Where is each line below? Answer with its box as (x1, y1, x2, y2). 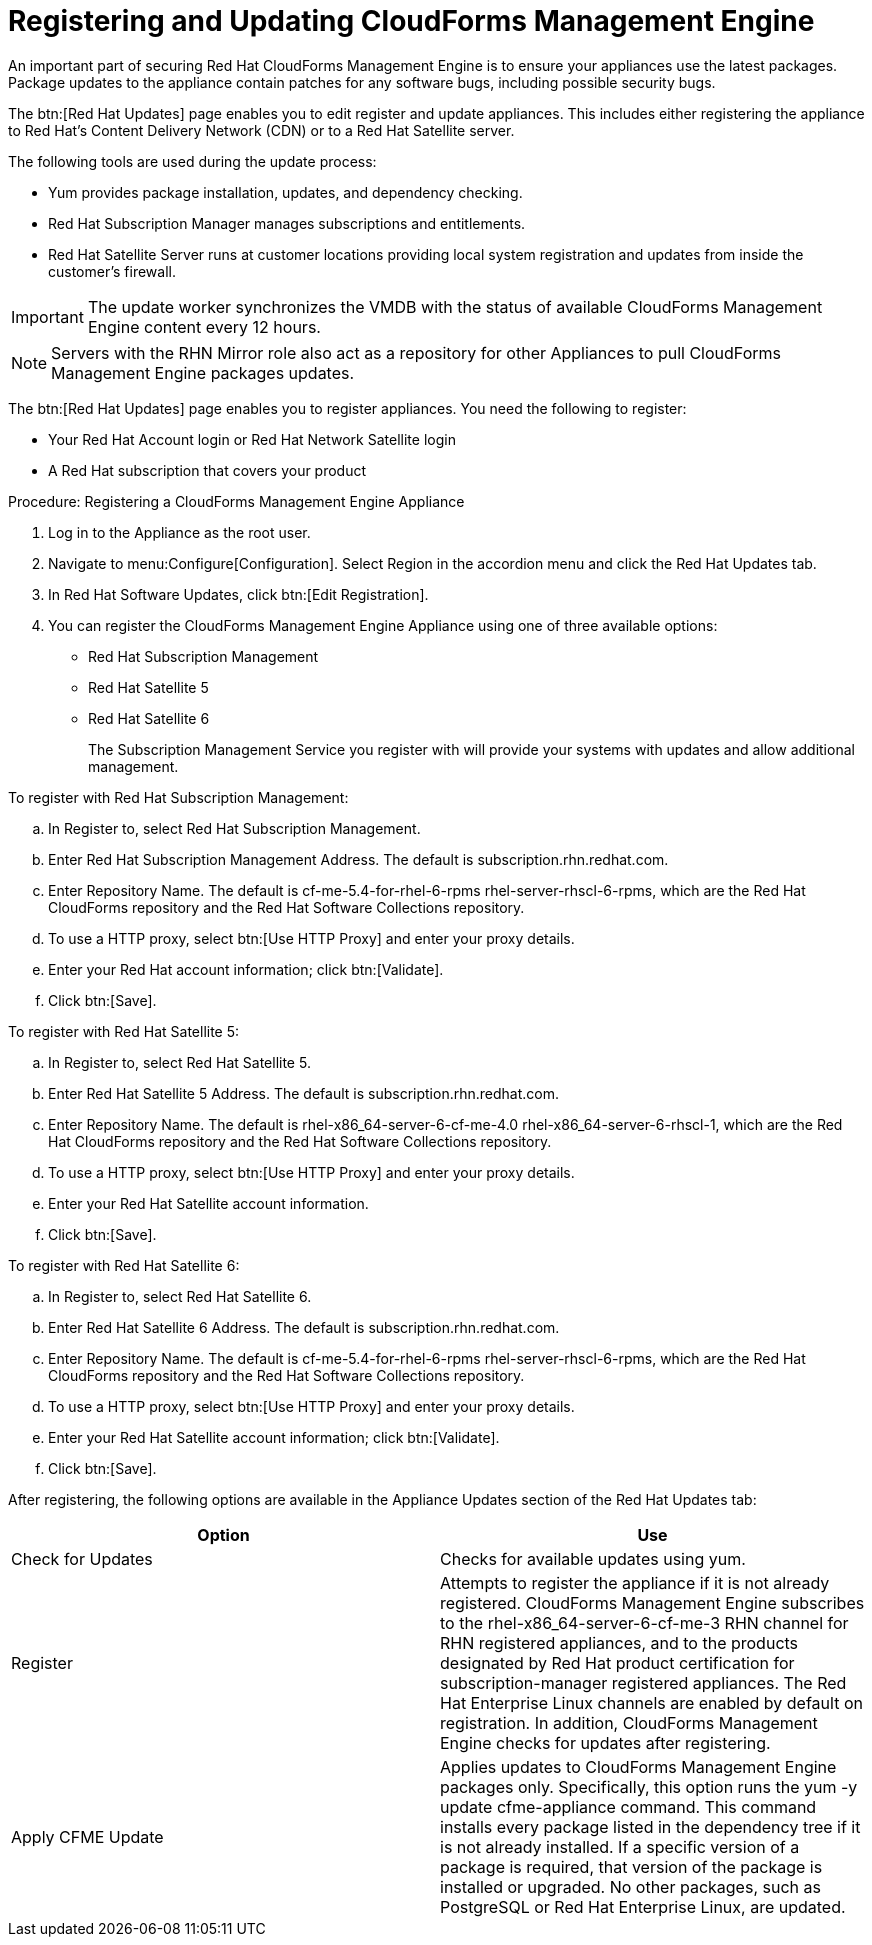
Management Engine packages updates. (51, 362, 355, 383)
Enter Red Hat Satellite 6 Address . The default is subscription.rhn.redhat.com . (48, 1318, 560, 1336)
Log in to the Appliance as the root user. (48, 523, 311, 541)
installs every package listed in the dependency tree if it (440, 1816, 861, 1837)
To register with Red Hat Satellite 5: (8, 1022, 240, 1040)
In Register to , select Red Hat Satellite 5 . (48, 1053, 311, 1071)
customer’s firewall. (48, 262, 176, 280)
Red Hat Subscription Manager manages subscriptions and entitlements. (48, 214, 526, 232)
